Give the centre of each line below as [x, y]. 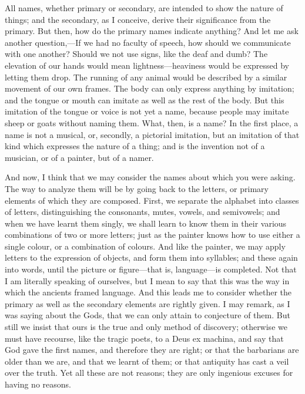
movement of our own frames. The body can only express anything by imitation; [150, 88]
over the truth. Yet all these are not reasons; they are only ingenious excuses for [149, 373]
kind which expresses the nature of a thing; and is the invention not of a [135, 146]
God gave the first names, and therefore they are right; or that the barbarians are [152, 350]
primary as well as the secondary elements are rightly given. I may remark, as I [148, 303]
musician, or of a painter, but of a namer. [79, 157]
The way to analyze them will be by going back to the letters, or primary [137, 188]
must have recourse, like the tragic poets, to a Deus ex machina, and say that [144, 338]
